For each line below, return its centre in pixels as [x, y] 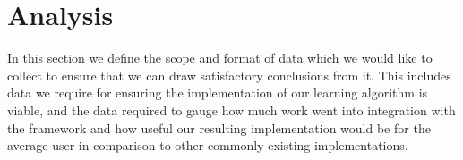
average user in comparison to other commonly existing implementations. [208, 145]
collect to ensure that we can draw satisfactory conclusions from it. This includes [229, 75]
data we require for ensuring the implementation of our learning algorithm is [218, 93]
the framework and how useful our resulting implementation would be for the [219, 127]
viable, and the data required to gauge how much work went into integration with [231, 109]
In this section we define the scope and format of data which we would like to [220, 58]
